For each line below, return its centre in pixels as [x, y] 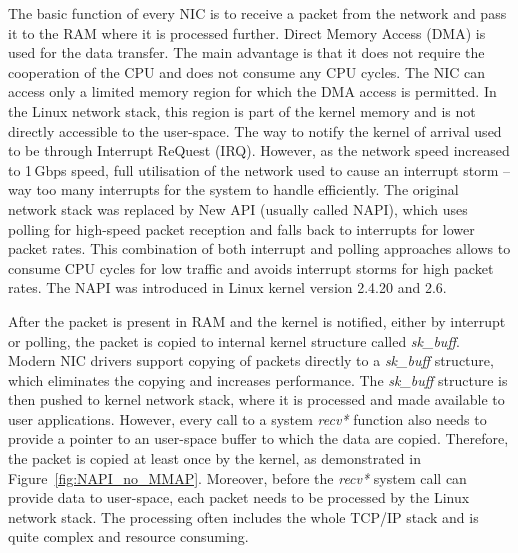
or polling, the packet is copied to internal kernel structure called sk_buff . [234, 340]
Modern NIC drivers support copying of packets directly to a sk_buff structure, [251, 360]
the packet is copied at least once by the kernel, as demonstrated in [214, 458]
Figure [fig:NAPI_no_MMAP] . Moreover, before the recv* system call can [237, 477]
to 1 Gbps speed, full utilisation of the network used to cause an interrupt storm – [259, 169]
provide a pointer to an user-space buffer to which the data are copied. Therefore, [258, 438]
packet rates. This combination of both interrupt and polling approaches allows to [259, 248]
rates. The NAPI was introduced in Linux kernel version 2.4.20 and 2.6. [227, 287]
